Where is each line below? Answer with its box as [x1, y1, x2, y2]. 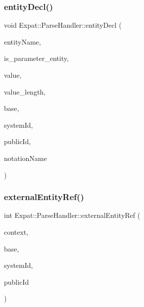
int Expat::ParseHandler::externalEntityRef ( [4, 210, 141, 220]
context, [4, 226, 28, 237]
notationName [4, 153, 47, 163]
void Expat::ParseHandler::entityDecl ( [4, 20, 122, 30]
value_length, [4, 86, 46, 97]
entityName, [4, 36, 41, 47]
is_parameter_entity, [4, 53, 69, 63]
